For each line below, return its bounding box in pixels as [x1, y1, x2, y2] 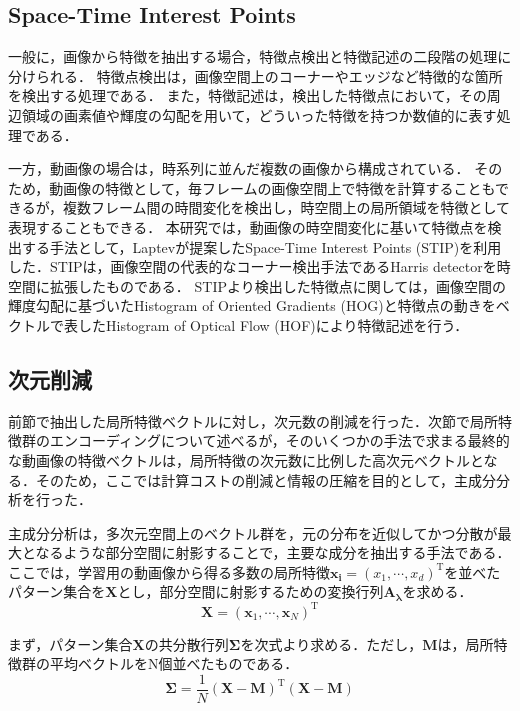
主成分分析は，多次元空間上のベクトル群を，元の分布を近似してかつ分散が [8, 522, 498, 543]
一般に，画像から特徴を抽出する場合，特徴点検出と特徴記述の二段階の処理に [8, 46, 512, 67]
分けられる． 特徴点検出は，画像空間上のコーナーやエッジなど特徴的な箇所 [8, 65, 503, 86]
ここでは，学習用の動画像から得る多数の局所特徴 [8, 561, 330, 582]
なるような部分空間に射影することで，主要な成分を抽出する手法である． [35, 542, 511, 563]
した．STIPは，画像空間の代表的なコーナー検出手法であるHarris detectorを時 [8, 256, 511, 277]
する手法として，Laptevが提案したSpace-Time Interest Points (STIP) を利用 [21, 236, 502, 257]
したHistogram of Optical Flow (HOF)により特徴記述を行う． [77, 314, 469, 335]
